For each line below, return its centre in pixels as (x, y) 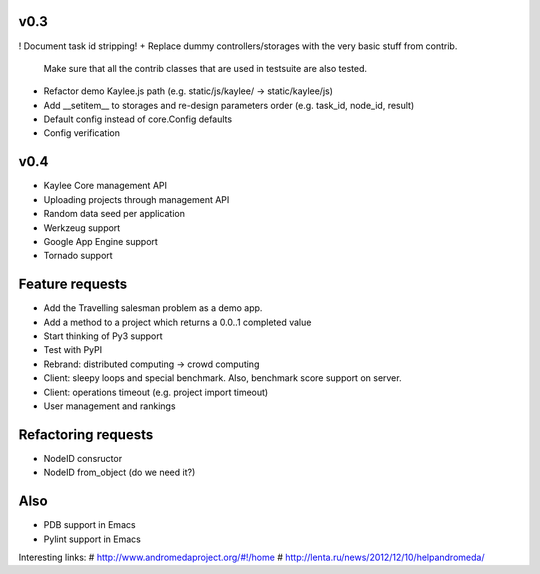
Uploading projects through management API (136, 199)
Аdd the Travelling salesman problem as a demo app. (153, 308)
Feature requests (73, 284)
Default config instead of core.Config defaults (138, 119)
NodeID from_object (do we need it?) (119, 472)
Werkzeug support (82, 227)
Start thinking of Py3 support (103, 336)
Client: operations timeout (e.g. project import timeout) (156, 392)
